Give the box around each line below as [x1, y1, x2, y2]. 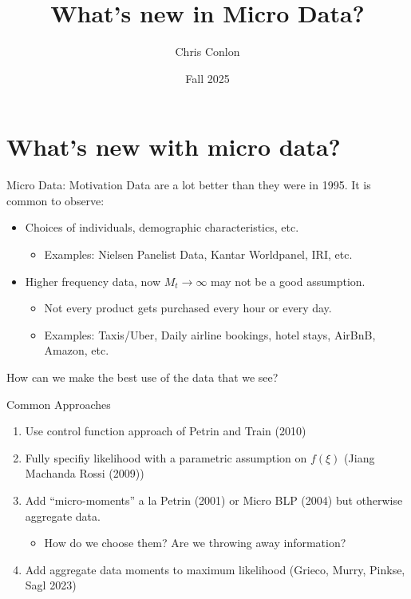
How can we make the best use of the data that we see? [6, 369, 279, 385]
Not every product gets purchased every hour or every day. [44, 299, 332, 316]
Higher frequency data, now [25, 272, 161, 289]
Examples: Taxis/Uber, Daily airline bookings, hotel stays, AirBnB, [44, 326, 376, 343]
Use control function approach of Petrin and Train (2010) [25, 422, 306, 439]
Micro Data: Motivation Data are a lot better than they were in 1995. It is [6, 177, 371, 193]
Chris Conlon [175, 43, 240, 60]
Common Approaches [6, 395, 111, 412]
